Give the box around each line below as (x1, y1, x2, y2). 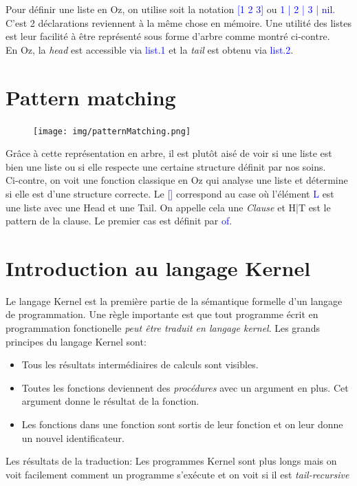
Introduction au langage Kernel (6, 253, 311, 282)
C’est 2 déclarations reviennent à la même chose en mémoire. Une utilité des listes (6, 15, 351, 30)
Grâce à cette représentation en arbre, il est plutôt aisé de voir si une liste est (6, 146, 332, 160)
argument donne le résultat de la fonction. (21, 394, 199, 408)
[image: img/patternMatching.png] (33, 126, 191, 136)
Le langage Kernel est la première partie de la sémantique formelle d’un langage (6, 293, 343, 308)
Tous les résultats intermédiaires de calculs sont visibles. (21, 357, 259, 372)
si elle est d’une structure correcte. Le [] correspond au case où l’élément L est (6, 186, 334, 200)
